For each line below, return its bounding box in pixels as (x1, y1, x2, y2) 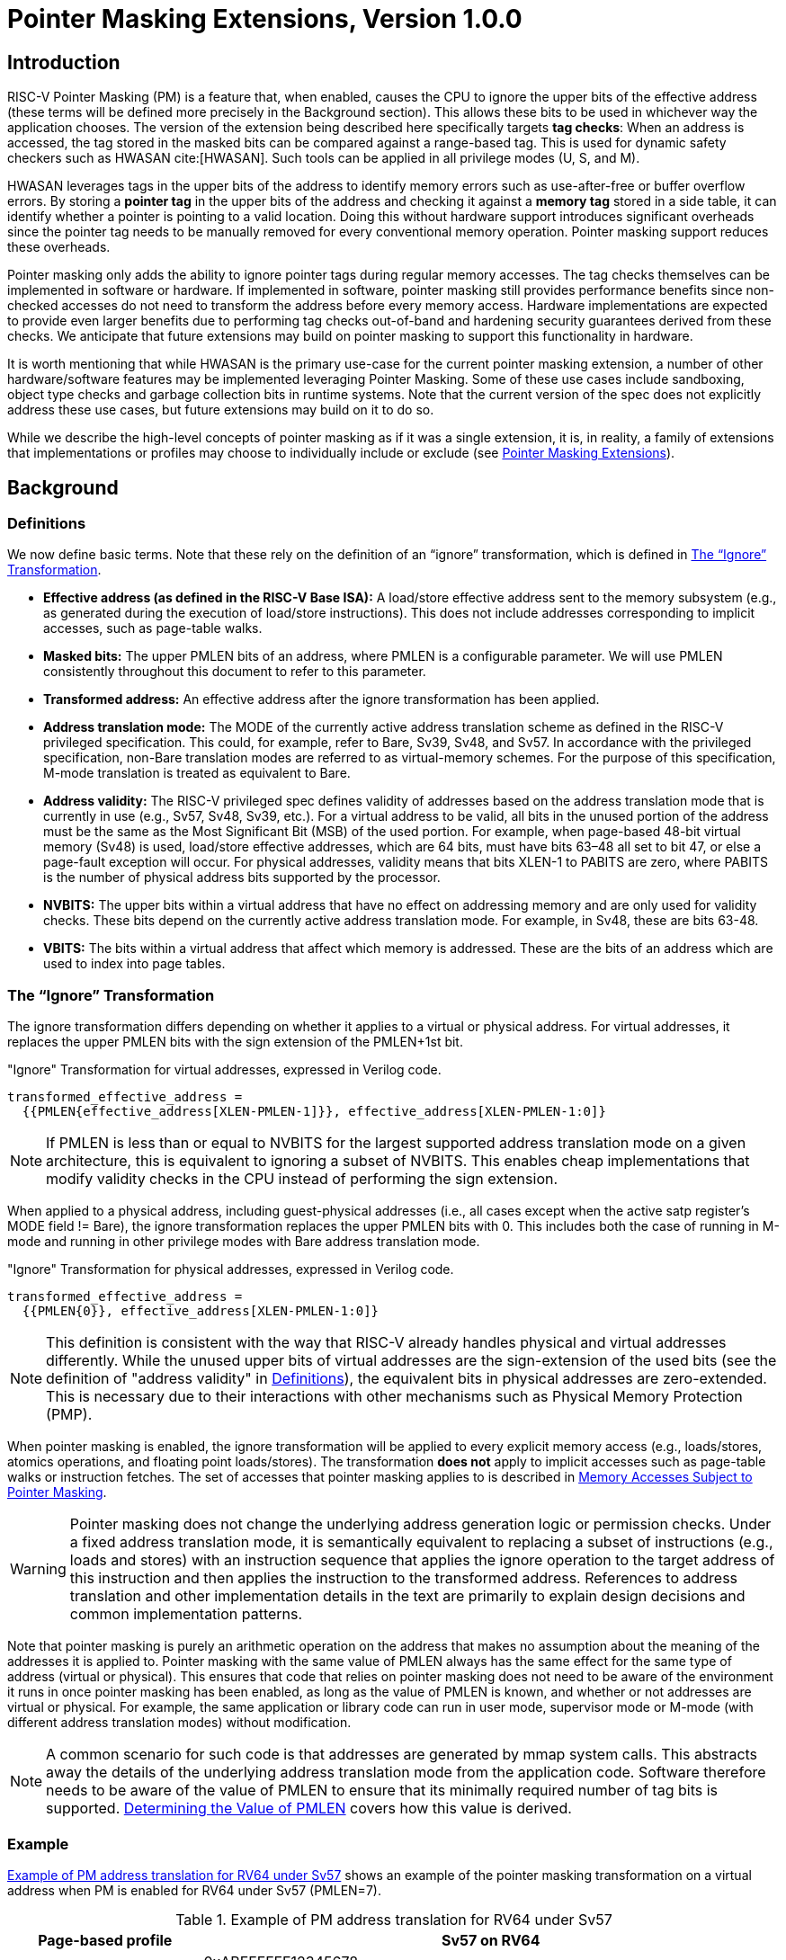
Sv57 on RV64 (441, 1930, 540, 1949)
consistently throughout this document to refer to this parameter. (43, 664, 426, 680)
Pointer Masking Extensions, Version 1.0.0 (7, 4, 523, 34)
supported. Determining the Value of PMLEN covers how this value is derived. (46, 1799, 572, 1818)
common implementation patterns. (69, 1605, 303, 1624)
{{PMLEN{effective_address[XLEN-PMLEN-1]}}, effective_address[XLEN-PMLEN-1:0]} (22, 1104, 606, 1119)
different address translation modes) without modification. (7, 1715, 352, 1731)
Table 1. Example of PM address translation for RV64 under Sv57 (175, 1910, 612, 1929)
